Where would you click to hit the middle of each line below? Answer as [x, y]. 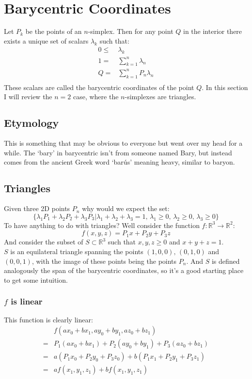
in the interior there [213, 31]
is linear [27, 301]
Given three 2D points [37, 208]
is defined [226, 261]
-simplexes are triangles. [160, 97]
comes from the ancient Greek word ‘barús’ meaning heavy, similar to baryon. [119, 162]
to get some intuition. [36, 280]
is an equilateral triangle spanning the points [77, 251]
